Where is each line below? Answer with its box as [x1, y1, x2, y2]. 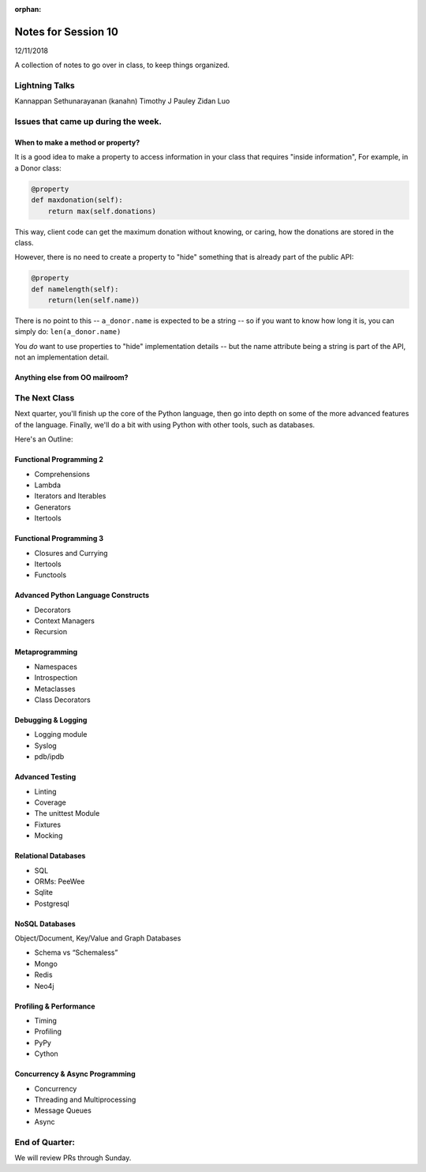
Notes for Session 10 [14, 24, 118, 39]
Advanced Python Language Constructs [14, 591, 150, 600]
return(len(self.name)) [47, 296, 140, 305]
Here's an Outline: [14, 434, 73, 444]
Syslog [34, 741, 57, 750]
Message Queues [34, 1106, 92, 1115]
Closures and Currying [34, 548, 108, 558]
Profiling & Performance [14, 1001, 95, 1011]
